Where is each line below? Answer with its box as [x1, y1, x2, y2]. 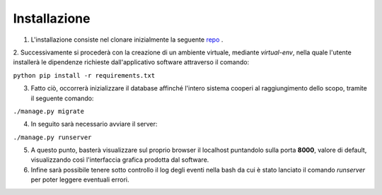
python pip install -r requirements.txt [13, 71, 156, 79]
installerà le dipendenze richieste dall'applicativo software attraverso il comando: [13, 58, 250, 66]
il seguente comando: [30, 94, 94, 102]
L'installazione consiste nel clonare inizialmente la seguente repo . [30, 35, 224, 44]
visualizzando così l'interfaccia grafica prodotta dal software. [30, 155, 209, 164]
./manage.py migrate [13, 107, 85, 115]
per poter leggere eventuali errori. [30, 175, 130, 184]
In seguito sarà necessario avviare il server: [30, 120, 158, 129]
